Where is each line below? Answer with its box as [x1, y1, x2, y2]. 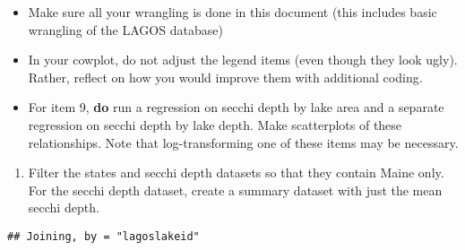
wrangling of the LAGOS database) [28, 20, 223, 39]
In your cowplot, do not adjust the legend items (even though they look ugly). [28, 50, 458, 69]
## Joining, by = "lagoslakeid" [7, 229, 200, 243]
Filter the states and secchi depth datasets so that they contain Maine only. [28, 163, 444, 182]
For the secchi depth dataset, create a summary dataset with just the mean [28, 180, 443, 199]
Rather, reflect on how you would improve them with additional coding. [28, 67, 423, 86]
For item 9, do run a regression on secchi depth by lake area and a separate [28, 98, 444, 116]
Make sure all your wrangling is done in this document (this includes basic [28, 3, 437, 21]
